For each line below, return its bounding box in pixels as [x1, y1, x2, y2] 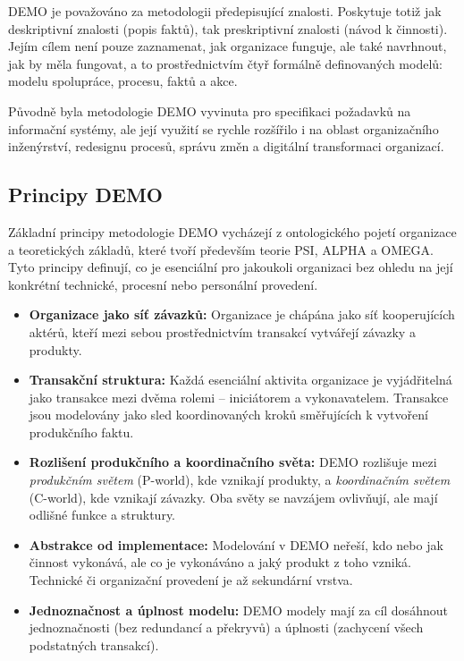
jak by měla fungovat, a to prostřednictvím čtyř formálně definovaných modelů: [8, 54, 443, 72]
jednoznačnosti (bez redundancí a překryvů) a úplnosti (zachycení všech [29, 618, 424, 637]
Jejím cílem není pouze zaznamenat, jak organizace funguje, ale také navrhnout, [8, 37, 447, 55]
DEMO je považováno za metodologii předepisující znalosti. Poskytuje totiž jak [8, 2, 442, 20]
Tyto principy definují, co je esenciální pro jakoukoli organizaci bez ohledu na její [8, 258, 453, 276]
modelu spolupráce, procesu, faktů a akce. [8, 72, 238, 90]
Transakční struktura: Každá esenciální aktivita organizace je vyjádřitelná [29, 370, 452, 389]
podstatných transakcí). [29, 635, 159, 654]
